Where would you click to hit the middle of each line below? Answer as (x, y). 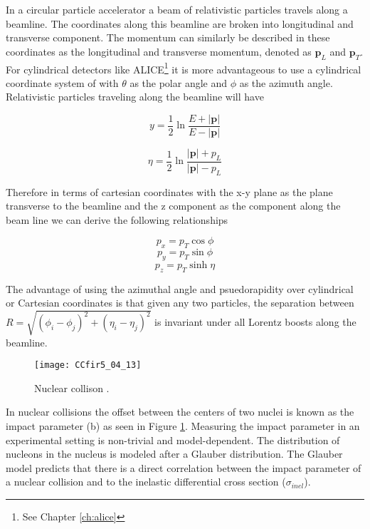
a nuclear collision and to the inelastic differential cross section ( (146, 482)
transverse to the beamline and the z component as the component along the (173, 206)
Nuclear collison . (72, 387)
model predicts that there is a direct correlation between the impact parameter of (184, 467)
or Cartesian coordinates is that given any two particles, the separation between (180, 303)
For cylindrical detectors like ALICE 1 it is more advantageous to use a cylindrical (184, 68)
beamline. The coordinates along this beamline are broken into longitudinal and (180, 23)
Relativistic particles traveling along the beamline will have (135, 97)
